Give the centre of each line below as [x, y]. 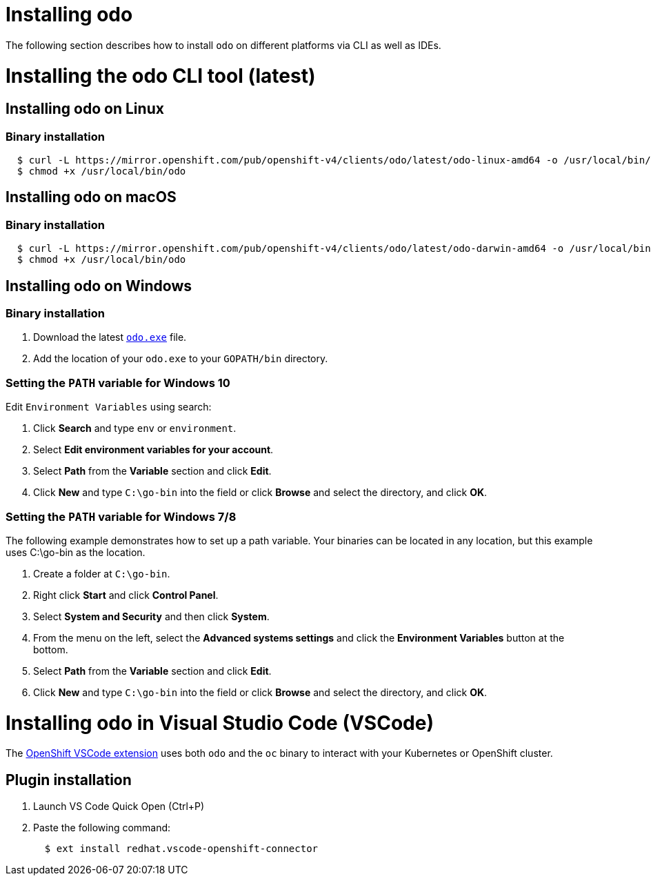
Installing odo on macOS [91, 197]
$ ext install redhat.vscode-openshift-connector [181, 849]
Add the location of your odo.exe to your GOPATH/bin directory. [181, 359]
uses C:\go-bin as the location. [76, 552]
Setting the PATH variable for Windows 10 [118, 383]
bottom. [51, 649]
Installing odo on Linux [85, 109]
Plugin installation [69, 780]
